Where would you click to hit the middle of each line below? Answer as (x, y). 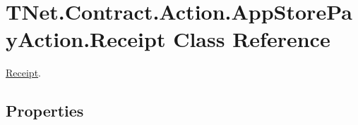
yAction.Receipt (86, 39)
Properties (45, 111)
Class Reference (252, 39)
